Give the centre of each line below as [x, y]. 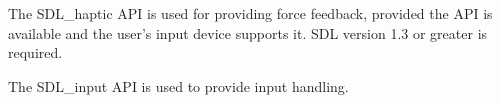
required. [35, 52]
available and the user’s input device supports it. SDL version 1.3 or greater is [248, 32]
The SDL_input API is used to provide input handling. [178, 85]
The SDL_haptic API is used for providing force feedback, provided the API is [250, 13]
